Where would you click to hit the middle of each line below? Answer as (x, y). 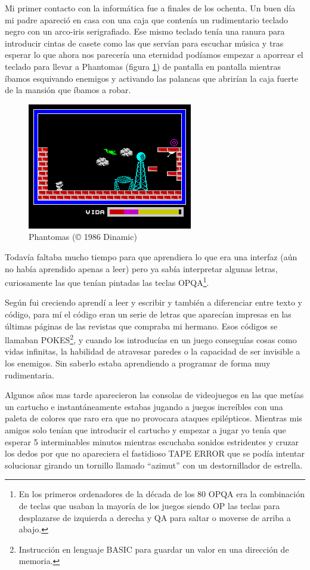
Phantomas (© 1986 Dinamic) (83, 237)
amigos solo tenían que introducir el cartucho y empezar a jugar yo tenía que (145, 429)
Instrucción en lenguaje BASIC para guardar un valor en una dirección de (154, 549)
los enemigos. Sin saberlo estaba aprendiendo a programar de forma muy (138, 363)
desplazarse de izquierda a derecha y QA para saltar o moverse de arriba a (155, 517)
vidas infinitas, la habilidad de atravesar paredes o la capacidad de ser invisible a (153, 351)
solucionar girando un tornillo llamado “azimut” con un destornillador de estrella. (154, 465)
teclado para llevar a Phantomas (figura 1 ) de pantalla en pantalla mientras (143, 66)
